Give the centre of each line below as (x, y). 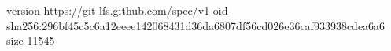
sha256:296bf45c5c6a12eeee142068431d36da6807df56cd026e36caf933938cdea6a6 (196, 25)
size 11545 (31, 41)
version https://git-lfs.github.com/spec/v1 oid (117, 10)
